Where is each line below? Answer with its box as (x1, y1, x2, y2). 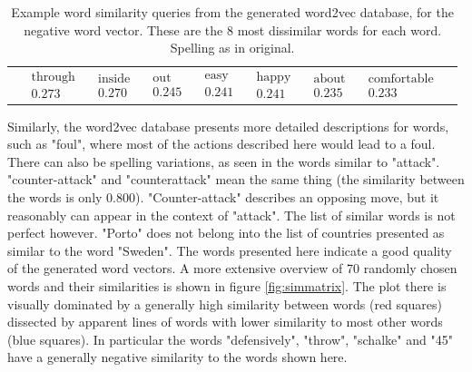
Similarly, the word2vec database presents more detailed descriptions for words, (7, 116, 449, 135)
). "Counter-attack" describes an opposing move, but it (134, 187, 439, 206)
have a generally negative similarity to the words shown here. (7, 348, 348, 367)
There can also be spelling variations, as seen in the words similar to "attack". (7, 152, 440, 171)
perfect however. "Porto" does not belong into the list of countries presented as (7, 223, 445, 242)
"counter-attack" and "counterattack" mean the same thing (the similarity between (7, 170, 465, 189)
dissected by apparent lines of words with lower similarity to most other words (7, 312, 443, 331)
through (31, 71, 75, 84)
